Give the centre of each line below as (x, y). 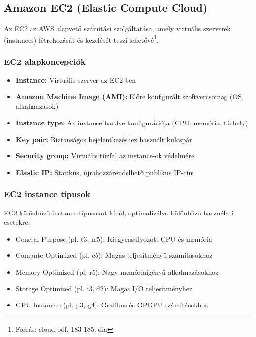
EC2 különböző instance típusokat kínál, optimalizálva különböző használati (119, 212)
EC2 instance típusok (47, 194)
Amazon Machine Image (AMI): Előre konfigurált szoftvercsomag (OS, (129, 96)
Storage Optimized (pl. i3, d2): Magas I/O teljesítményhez (104, 288)
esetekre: (17, 222)
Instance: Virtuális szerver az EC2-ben (76, 80)
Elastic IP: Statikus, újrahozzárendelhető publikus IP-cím (105, 172)
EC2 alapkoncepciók (45, 61)
